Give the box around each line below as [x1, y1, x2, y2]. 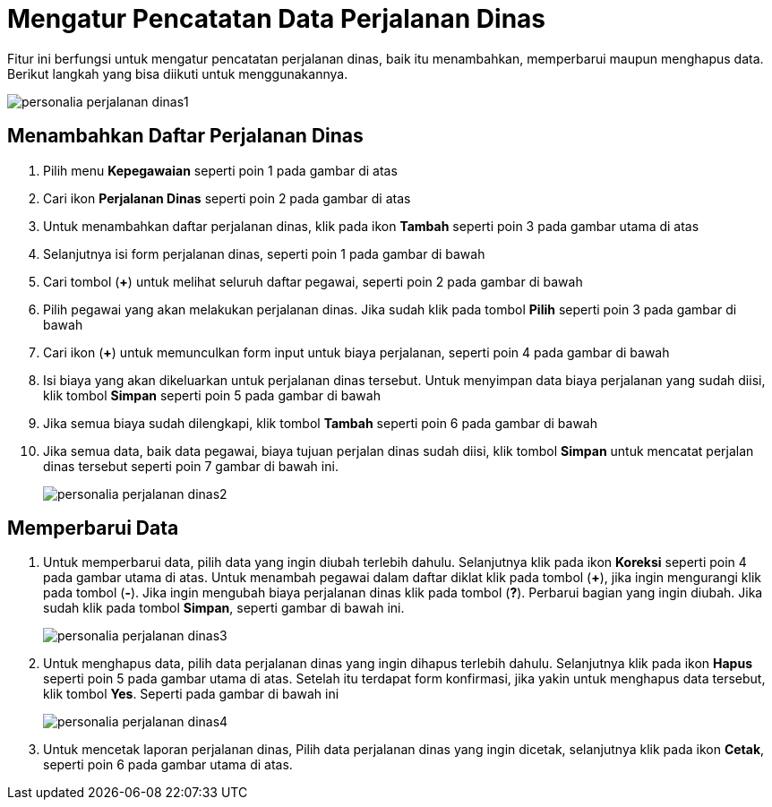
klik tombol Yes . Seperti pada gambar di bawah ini [43, 686, 339, 702]
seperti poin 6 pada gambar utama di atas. [43, 757, 293, 773]
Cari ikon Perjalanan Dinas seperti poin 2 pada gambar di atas [43, 190, 411, 206]
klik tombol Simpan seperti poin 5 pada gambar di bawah [43, 387, 381, 403]
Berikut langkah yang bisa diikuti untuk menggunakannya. [7, 65, 348, 82]
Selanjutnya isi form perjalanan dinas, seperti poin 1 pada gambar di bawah [43, 245, 485, 262]
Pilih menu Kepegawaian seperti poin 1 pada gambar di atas [43, 162, 398, 178]
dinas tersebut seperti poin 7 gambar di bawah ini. [43, 458, 339, 474]
